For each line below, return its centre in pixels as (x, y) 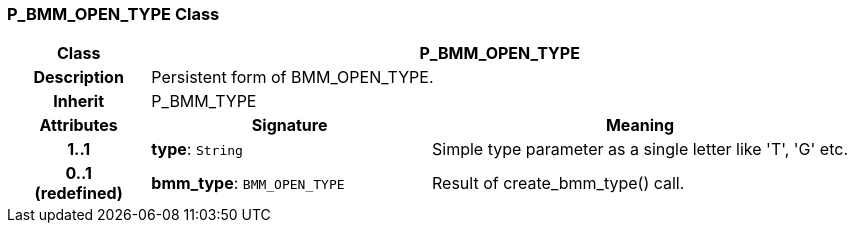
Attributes (78, 125)
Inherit (79, 101)
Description (78, 77)
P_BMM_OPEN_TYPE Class (113, 14)
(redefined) (78, 193)
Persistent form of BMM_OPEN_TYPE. (292, 77)
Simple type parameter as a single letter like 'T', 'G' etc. (639, 149)
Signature (289, 125)
